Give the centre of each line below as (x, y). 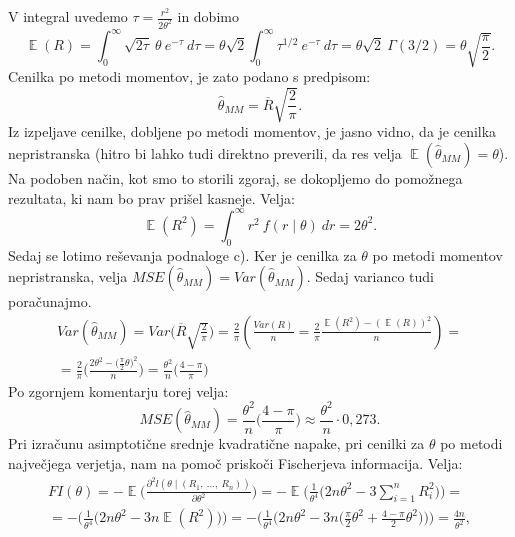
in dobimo (208, 16)
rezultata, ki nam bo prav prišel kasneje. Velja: (151, 197)
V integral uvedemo (68, 16)
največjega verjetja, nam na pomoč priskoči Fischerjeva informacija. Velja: (235, 463)
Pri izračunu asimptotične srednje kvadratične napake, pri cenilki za (216, 443)
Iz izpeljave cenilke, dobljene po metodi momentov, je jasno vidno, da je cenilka (252, 131)
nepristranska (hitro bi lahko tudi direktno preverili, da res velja (205, 153)
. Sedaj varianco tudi (370, 276)
